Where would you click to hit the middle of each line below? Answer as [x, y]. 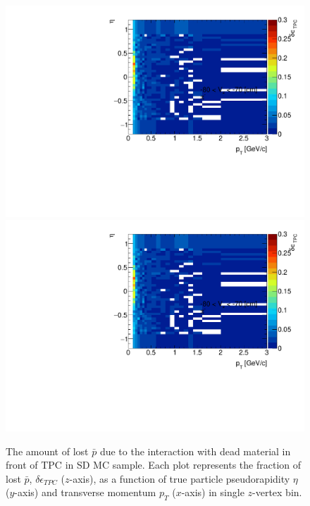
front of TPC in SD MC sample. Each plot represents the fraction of [154, 465]
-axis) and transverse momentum [85, 492]
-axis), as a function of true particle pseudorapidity [180, 478]
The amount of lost [47, 451]
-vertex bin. [277, 492]
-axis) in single [213, 492]
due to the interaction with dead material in [195, 451]
